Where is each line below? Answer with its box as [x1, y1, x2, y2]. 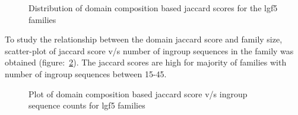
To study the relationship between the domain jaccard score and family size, [5, 33, 283, 45]
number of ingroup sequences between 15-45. [5, 67, 167, 80]
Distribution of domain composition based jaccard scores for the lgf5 [28, 2, 278, 14]
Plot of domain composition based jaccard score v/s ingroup [28, 87, 248, 100]
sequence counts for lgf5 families [28, 99, 145, 111]
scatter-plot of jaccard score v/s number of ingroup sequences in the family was [5, 44, 294, 57]
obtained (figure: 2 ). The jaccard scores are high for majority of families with [5, 56, 287, 68]
